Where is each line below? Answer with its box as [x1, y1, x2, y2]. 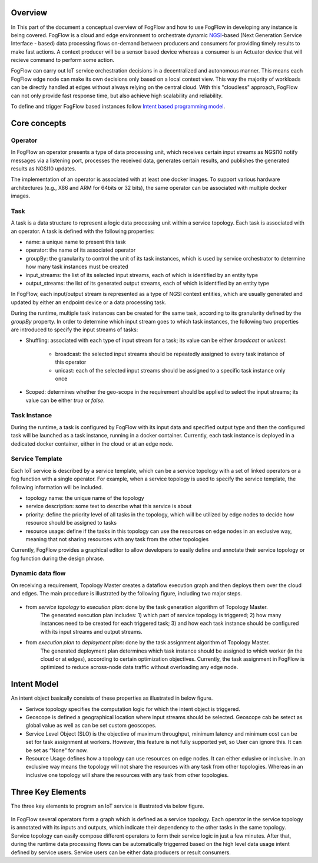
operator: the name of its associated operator [25, 246, 136, 253]
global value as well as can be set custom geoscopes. [25, 722, 157, 729]
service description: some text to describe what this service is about [25, 503, 192, 510]
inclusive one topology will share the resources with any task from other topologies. [25, 771, 229, 778]
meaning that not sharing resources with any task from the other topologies [25, 535, 209, 542]
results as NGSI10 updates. [11, 165, 77, 172]
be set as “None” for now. [25, 746, 88, 754]
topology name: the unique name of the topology [25, 494, 144, 501]
